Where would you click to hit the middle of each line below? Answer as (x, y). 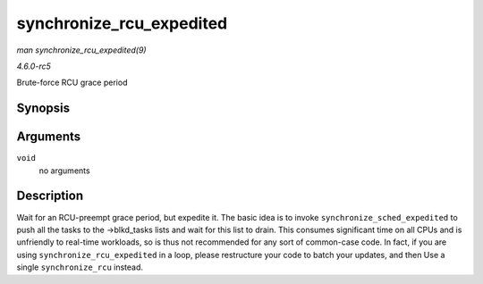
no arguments (64, 171)
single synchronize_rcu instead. (80, 267)
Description (50, 196)
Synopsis (43, 109)
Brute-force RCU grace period (72, 83)
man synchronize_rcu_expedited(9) (81, 50)
